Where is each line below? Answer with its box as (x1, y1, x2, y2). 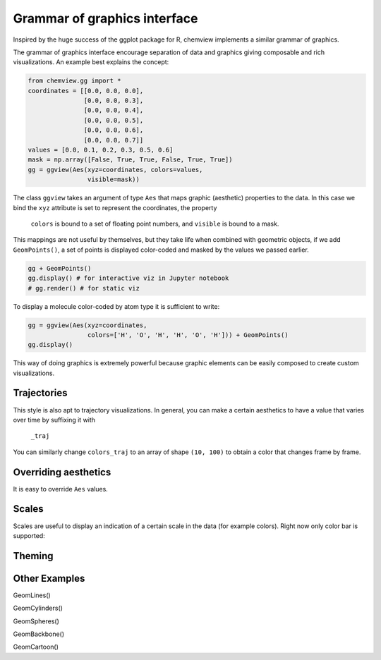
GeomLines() (13, 591, 51, 599)
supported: (13, 531, 45, 539)
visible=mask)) (87, 176, 140, 183)
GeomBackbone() (13, 630, 65, 638)
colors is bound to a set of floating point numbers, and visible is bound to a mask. (30, 219, 279, 228)
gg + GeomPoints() (28, 264, 92, 272)
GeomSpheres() (13, 617, 60, 625)
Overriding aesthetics (13, 466, 111, 478)
